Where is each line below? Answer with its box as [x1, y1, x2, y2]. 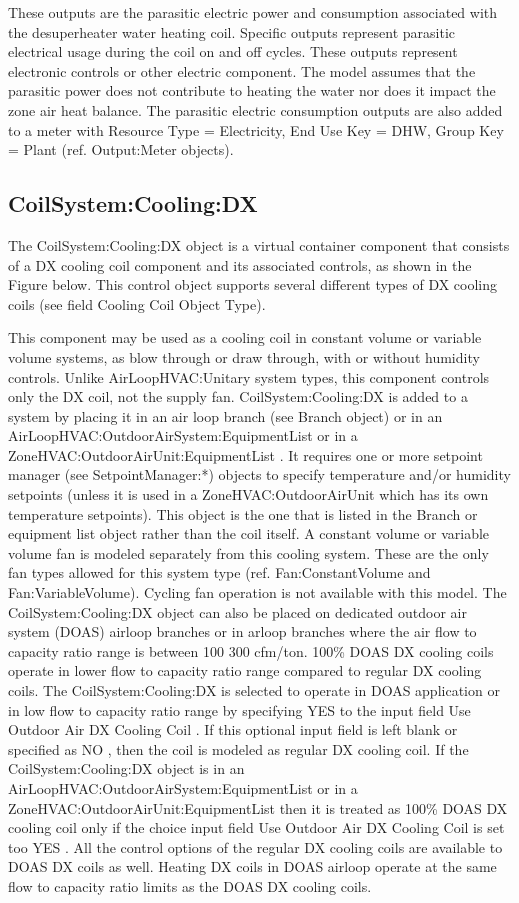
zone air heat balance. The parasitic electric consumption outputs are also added [8, 99, 503, 120]
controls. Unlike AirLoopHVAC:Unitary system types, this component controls [8, 366, 490, 387]
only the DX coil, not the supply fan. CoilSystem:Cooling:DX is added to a [8, 386, 468, 407]
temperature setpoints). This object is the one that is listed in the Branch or [8, 503, 478, 524]
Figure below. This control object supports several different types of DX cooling [8, 274, 498, 295]
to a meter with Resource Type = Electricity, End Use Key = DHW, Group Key [8, 119, 504, 140]
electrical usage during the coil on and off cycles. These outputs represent [8, 41, 458, 62]
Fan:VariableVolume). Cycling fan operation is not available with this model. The [8, 582, 507, 603]
